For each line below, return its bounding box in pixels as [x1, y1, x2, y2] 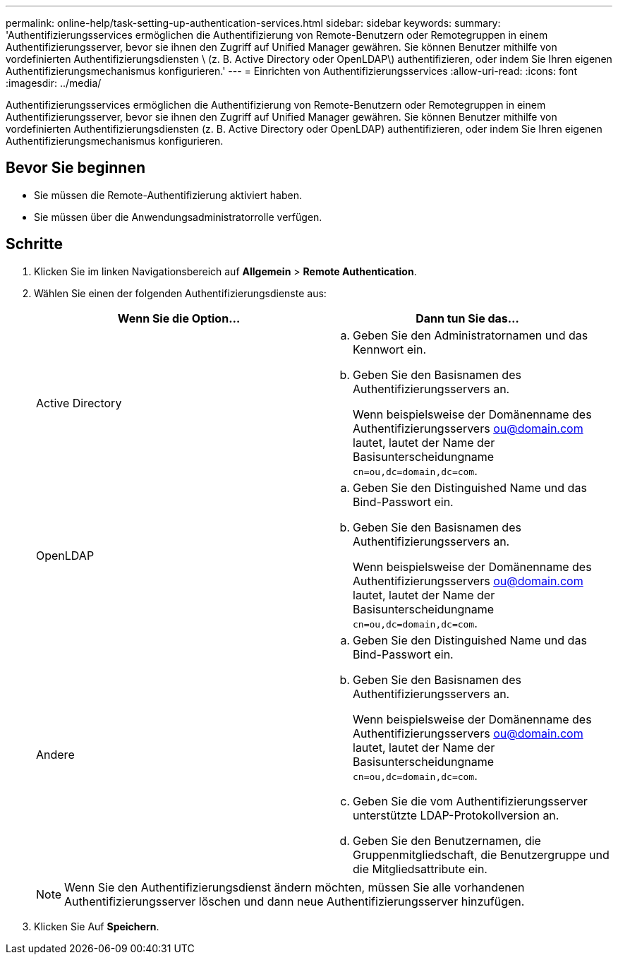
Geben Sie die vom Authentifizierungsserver [353, 793, 588, 808]
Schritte [6, 235, 63, 253]
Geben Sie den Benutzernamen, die [353, 833, 541, 848]
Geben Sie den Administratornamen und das [353, 328, 588, 342]
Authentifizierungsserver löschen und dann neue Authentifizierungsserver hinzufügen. [64, 894, 525, 908]
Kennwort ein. [353, 342, 427, 356]
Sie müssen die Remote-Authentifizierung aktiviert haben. [34, 188, 302, 201]
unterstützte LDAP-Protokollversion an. [353, 808, 559, 822]
